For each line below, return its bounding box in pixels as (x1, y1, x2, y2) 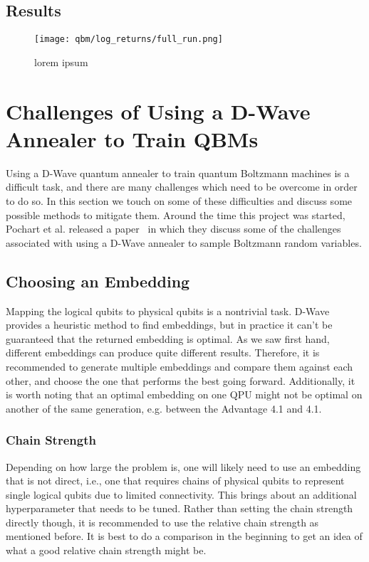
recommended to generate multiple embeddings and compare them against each (6, 359, 353, 373)
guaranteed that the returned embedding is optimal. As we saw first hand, (6, 331, 330, 346)
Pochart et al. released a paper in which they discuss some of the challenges (6, 221, 341, 236)
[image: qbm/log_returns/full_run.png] (34, 34, 223, 45)
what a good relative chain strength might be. (6, 543, 207, 558)
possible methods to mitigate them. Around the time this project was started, (6, 207, 345, 222)
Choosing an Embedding (6, 270, 190, 292)
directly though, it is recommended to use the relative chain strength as (6, 514, 319, 529)
